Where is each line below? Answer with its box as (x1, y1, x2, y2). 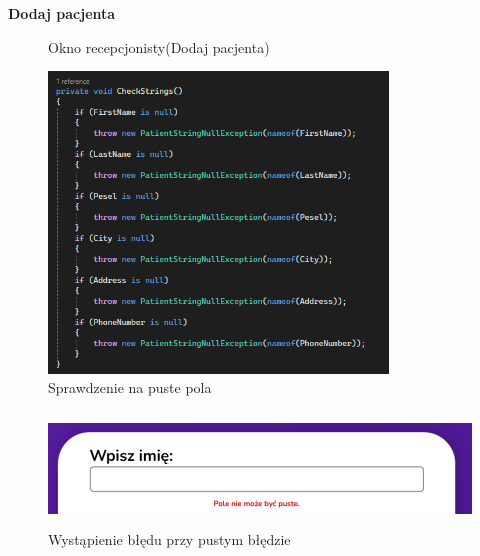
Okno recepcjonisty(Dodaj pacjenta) (48, 36, 270, 57)
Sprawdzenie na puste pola (48, 377, 212, 398)
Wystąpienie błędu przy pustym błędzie (48, 528, 291, 549)
